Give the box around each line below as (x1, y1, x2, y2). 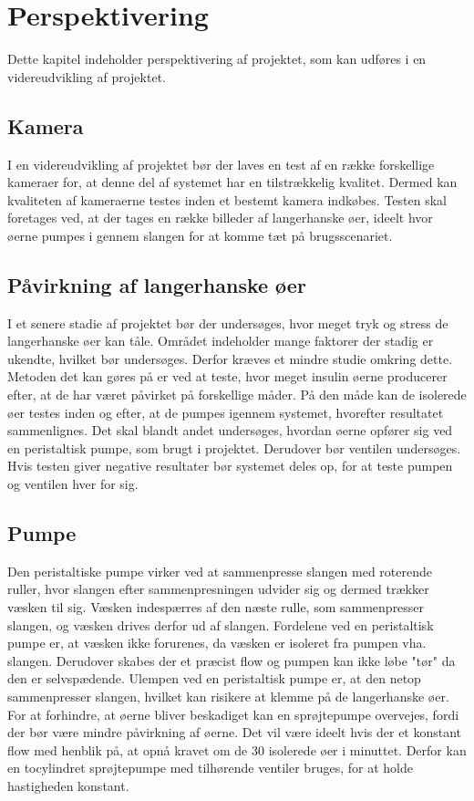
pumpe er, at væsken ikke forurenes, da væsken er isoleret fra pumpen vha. (7, 633, 427, 652)
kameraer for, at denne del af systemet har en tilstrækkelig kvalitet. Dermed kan (7, 172, 458, 192)
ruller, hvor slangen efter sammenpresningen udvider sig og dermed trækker (7, 579, 429, 598)
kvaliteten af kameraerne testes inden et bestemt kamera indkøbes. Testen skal (7, 190, 447, 209)
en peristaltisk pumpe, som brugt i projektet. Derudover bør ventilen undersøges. (7, 438, 461, 457)
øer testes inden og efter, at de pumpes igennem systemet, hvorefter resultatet (7, 402, 444, 421)
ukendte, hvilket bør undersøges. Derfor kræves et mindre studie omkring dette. (7, 348, 453, 368)
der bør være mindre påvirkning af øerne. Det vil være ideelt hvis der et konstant (7, 723, 462, 742)
